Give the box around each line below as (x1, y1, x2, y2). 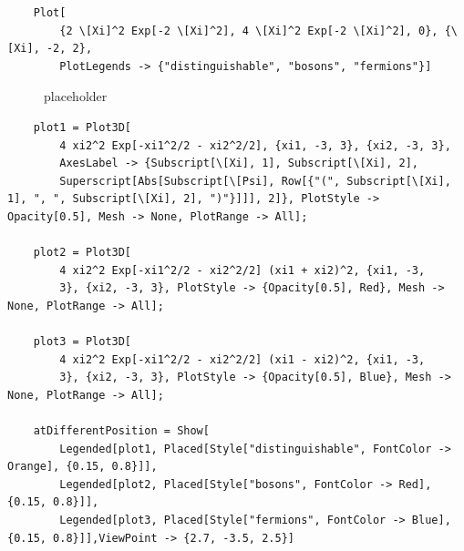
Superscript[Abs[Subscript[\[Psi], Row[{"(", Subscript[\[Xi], (59, 174, 451, 188)
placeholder (44, 87, 108, 106)
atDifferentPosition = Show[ (33, 424, 210, 438)
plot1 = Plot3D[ (33, 120, 132, 134)
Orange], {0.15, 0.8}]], (7, 460, 158, 474)
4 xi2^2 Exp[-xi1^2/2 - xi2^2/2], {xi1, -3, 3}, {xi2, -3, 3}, (59, 138, 451, 152)
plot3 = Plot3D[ (33, 335, 132, 349)
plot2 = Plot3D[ (33, 246, 132, 260)
